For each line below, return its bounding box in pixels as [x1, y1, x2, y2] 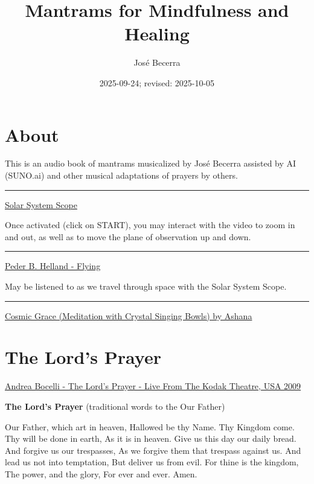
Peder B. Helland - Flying [5, 260, 101, 272]
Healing [124, 21, 190, 46]
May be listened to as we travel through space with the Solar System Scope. [5, 280, 287, 292]
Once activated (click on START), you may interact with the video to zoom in [5, 218, 295, 231]
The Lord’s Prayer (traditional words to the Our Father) [5, 400, 225, 412]
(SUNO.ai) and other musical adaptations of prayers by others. [5, 169, 238, 182]
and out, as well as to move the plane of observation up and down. [5, 230, 251, 243]
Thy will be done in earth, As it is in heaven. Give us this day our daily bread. [5, 432, 296, 445]
